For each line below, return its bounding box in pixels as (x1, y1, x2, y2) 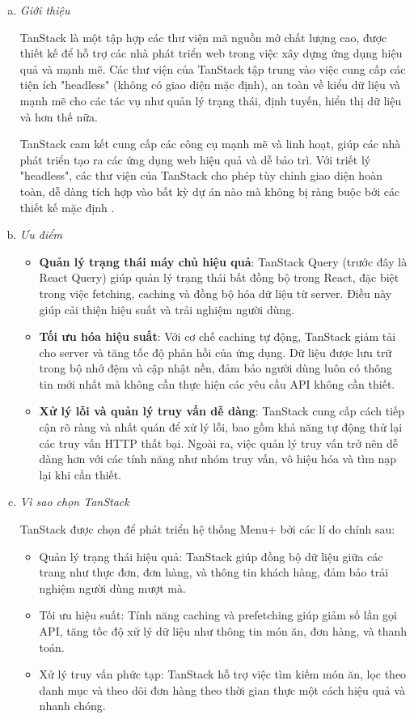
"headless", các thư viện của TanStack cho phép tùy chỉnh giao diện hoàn (19, 167, 382, 184)
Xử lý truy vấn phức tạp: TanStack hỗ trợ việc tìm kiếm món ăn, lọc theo (39, 666, 407, 683)
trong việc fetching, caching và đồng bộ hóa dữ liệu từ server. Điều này (39, 284, 392, 301)
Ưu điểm (19, 226, 63, 243)
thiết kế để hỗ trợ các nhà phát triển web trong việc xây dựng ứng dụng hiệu (19, 45, 403, 62)
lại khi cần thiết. (39, 466, 122, 483)
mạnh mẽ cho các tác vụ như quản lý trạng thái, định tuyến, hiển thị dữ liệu (19, 91, 402, 108)
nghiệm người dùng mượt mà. (39, 579, 186, 596)
